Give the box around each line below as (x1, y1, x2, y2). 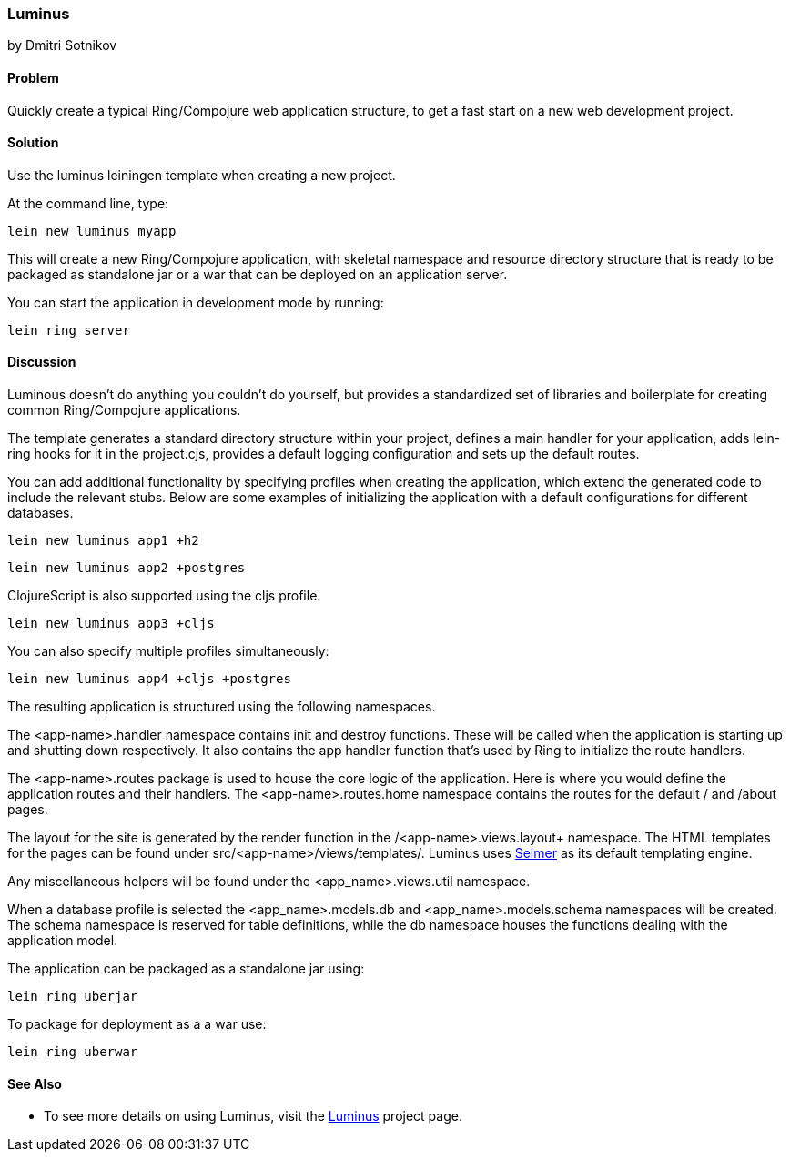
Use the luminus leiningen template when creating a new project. (7, 166, 396, 183)
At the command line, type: (7, 195, 169, 211)
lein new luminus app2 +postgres (7, 560, 246, 576)
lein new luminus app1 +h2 (7, 533, 199, 549)
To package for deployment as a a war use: (7, 1016, 267, 1033)
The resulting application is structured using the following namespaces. (7, 699, 436, 715)
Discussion (7, 354, 76, 370)
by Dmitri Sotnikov (7, 37, 117, 54)
